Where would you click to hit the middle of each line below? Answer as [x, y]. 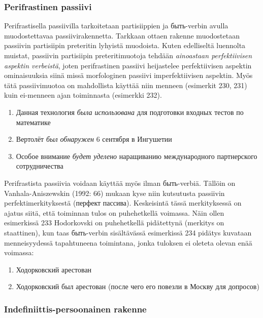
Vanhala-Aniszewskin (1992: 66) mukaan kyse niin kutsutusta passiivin [114, 193]
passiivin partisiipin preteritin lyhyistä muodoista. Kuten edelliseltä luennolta [125, 45]
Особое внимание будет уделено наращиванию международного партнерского [137, 156]
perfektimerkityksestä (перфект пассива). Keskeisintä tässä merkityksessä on [123, 203]
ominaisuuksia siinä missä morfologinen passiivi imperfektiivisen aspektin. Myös [128, 75]
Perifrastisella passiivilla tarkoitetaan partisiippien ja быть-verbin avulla [116, 26]
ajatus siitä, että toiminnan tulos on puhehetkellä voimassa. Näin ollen [114, 212]
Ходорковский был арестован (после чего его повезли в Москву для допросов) [138, 286]
